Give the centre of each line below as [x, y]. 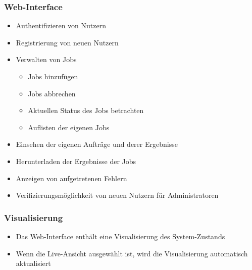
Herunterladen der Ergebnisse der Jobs [76, 161]
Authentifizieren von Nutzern [61, 25]
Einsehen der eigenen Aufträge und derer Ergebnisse [97, 144]
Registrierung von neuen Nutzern [67, 42]
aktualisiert [33, 263]
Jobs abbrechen [52, 93]
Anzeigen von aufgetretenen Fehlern [71, 178]
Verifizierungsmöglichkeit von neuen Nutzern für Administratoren [117, 195]
